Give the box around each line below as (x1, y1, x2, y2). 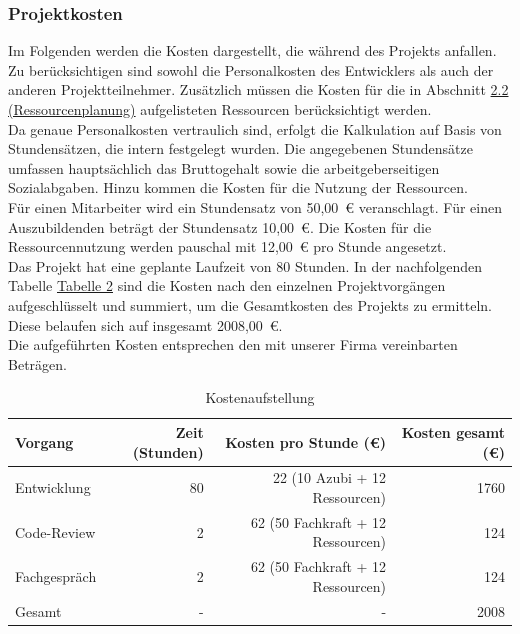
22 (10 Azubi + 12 (272, 467, 387, 488)
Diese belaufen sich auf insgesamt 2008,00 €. (8, 314, 283, 335)
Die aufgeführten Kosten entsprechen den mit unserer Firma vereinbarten (8, 334, 458, 355)
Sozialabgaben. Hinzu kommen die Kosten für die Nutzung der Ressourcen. (8, 177, 468, 198)
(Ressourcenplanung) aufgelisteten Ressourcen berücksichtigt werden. (8, 99, 432, 119)
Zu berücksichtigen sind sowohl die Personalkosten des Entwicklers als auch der (8, 59, 494, 80)
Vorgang (15, 431, 74, 452)
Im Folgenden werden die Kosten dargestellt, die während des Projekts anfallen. (8, 40, 497, 61)
